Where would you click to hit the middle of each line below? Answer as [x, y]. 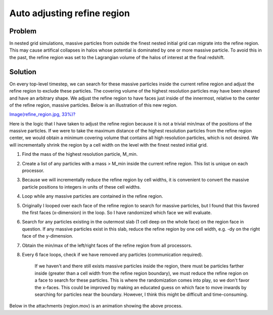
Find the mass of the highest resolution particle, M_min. [80, 154]
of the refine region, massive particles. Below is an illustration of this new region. [94, 105]
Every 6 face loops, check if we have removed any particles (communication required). [112, 254]
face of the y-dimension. [48, 236]
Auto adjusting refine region [70, 13]
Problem [23, 31]
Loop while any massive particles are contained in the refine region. [93, 196]
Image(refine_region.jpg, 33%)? [42, 114]
